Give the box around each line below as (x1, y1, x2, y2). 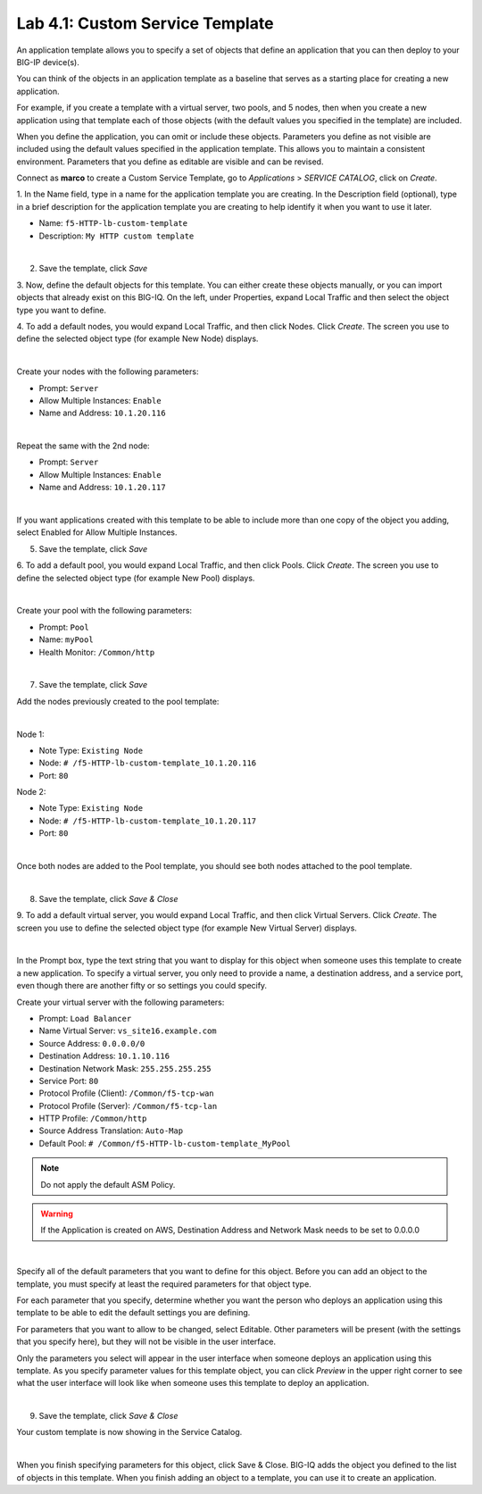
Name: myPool (38, 634, 94, 645)
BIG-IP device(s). (16, 56, 79, 67)
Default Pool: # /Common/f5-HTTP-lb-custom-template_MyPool (38, 1138, 291, 1148)
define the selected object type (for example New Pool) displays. (16, 572, 255, 583)
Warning (40, 1208, 73, 1219)
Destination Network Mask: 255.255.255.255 (38, 1063, 212, 1073)
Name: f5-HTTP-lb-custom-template (38, 218, 187, 229)
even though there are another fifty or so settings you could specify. (16, 981, 268, 991)
